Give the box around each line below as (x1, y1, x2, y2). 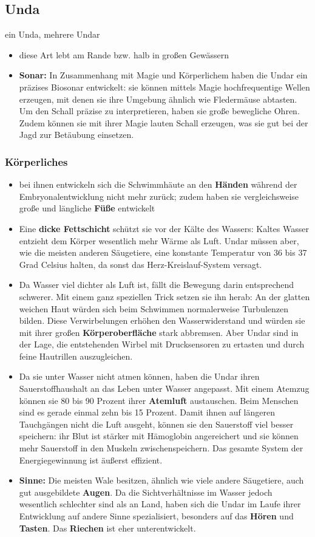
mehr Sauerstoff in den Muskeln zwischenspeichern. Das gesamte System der (19, 442, 303, 454)
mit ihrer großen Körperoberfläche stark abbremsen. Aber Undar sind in (19, 326, 299, 338)
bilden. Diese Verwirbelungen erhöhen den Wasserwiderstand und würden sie (19, 314, 305, 327)
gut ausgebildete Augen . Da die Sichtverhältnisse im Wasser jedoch (19, 485, 273, 498)
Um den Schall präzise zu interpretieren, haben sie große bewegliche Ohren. (19, 104, 300, 117)
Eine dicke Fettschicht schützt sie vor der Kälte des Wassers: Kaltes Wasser (19, 222, 309, 234)
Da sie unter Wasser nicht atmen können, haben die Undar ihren (19, 370, 260, 383)
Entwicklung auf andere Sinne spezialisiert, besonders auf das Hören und (19, 510, 294, 522)
